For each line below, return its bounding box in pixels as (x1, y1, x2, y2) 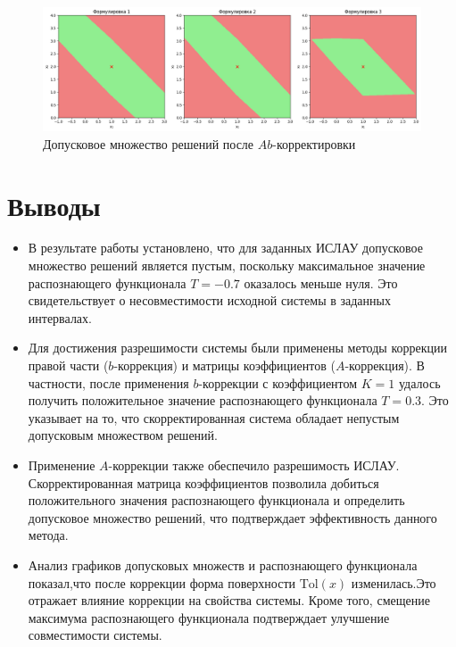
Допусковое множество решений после (43, 134, 254, 153)
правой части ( (28, 356, 109, 374)
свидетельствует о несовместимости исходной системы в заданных (28, 291, 391, 310)
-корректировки (272, 134, 356, 153)
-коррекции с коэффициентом (198, 373, 358, 392)
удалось (399, 373, 441, 392)
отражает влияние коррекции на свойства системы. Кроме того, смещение (28, 591, 430, 610)
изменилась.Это (351, 573, 436, 592)
